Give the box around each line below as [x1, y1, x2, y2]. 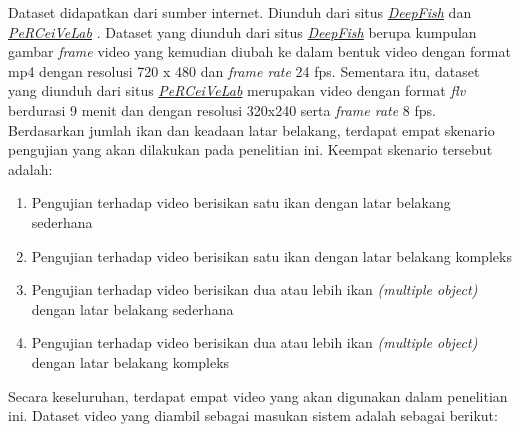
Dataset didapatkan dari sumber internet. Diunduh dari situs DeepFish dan [8, 2, 472, 22]
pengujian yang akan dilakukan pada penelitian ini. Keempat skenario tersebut [8, 139, 493, 160]
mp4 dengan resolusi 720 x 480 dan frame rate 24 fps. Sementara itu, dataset [8, 60, 480, 81]
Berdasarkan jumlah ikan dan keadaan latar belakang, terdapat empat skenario [8, 119, 495, 140]
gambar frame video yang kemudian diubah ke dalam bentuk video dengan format [8, 41, 511, 62]
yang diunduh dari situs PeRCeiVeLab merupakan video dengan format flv [8, 80, 466, 101]
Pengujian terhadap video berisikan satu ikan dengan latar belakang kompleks [31, 245, 512, 266]
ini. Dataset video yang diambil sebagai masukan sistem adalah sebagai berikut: [8, 405, 498, 426]
